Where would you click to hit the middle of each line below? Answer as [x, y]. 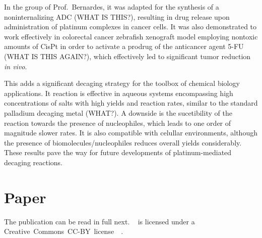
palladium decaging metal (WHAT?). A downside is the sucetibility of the [118, 112]
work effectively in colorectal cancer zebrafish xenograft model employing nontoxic [131, 36]
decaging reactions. [34, 162]
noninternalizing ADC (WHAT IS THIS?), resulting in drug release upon [117, 16]
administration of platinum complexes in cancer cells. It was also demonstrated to [130, 27]
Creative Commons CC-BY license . [64, 231]
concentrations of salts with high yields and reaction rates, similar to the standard [131, 103]
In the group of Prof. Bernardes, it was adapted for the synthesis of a [112, 7]
